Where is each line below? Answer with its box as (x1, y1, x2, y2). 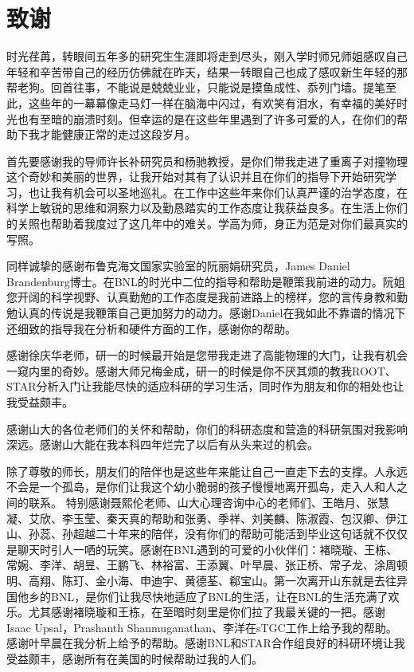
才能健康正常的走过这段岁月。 (39, 126, 196, 143)
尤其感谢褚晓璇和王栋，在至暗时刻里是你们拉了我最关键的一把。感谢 (28, 603, 385, 620)
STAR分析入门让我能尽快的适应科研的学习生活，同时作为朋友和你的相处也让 (6, 378, 404, 395)
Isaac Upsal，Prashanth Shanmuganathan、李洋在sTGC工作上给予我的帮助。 (6, 619, 397, 635)
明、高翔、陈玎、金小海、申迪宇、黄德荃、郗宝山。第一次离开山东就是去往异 (6, 572, 408, 588)
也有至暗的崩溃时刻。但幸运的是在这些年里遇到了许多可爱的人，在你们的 (17, 110, 396, 127)
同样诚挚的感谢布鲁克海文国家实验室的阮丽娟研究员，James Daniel (6, 257, 350, 274)
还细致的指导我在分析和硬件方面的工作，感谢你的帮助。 (6, 320, 296, 336)
